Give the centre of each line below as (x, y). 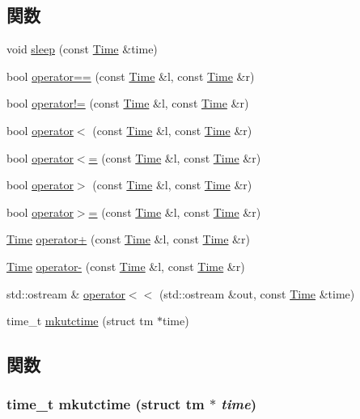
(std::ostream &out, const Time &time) (257, 293)
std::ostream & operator (66, 293)
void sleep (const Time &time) (82, 49)
